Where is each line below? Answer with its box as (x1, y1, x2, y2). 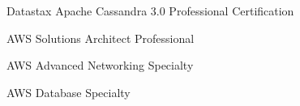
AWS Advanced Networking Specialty (6, 57, 194, 74)
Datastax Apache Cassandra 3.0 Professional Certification (6, 2, 294, 19)
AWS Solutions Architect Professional (6, 29, 195, 46)
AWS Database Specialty (6, 83, 131, 100)
